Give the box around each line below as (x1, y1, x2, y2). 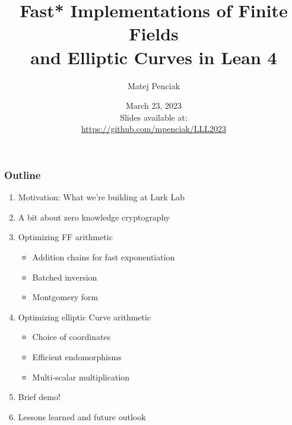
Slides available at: (120, 111, 188, 123)
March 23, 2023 (125, 99, 182, 112)
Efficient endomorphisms (32, 350, 122, 363)
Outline (4, 167, 41, 182)
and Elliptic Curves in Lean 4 (30, 45, 277, 69)
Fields (129, 21, 179, 46)
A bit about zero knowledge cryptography (18, 210, 170, 223)
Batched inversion (32, 270, 97, 283)
